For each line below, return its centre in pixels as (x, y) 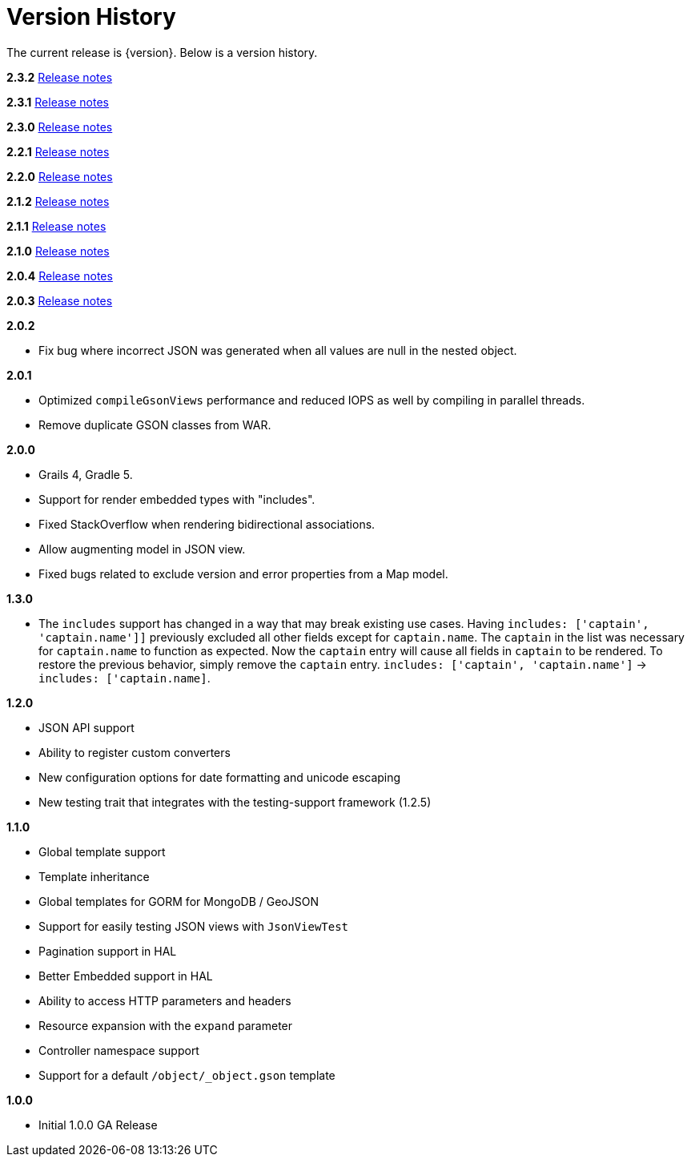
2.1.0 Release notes (58, 251)
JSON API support (86, 727)
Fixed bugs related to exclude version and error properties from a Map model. (243, 573)
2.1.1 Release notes (56, 226)
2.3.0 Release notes (60, 127)
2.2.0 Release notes (60, 176)
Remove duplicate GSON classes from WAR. (155, 425)
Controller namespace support (119, 1050)
